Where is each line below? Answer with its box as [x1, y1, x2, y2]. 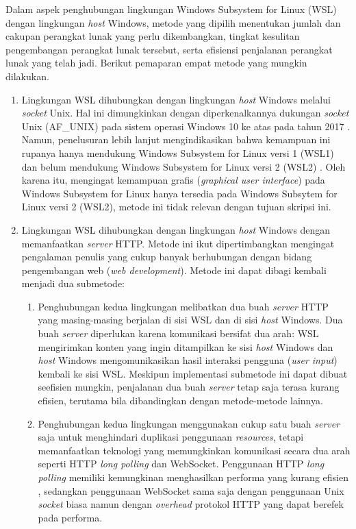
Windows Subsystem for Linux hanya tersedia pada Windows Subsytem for [21, 186, 338, 200]
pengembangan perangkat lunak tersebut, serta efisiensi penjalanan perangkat [5, 42, 333, 56]
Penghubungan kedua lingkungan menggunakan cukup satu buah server [38, 416, 340, 430]
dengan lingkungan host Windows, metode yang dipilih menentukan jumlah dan [5, 15, 341, 29]
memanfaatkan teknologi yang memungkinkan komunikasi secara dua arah [38, 443, 351, 457]
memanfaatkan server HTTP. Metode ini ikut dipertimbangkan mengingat [21, 236, 335, 250]
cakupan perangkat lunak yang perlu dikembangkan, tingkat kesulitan [5, 29, 300, 43]
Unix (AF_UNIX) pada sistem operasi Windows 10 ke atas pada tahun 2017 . [21, 119, 351, 133]
